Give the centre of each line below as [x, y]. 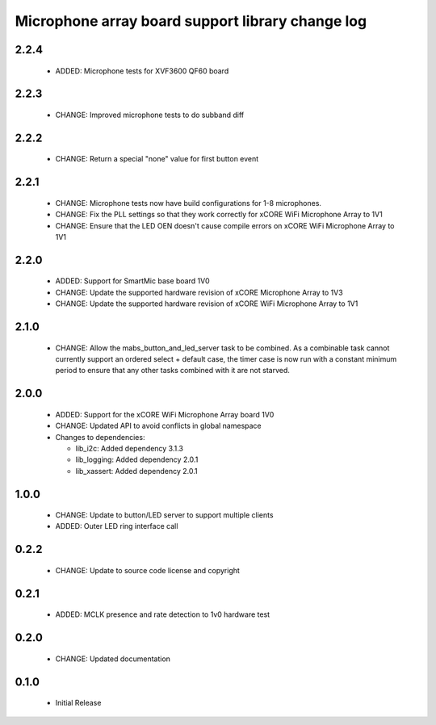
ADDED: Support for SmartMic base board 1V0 [132, 281]
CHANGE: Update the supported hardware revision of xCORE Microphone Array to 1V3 [199, 292]
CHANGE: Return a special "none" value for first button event [157, 159]
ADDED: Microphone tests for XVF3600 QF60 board [142, 71]
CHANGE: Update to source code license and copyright [147, 570]
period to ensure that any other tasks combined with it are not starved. [173, 371]
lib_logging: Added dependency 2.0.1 [137, 459]
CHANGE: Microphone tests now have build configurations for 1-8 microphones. [189, 203]
